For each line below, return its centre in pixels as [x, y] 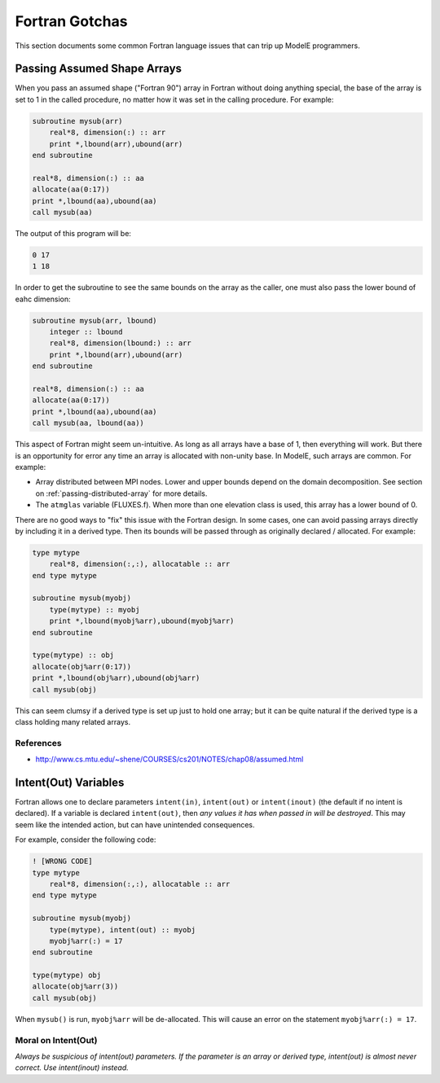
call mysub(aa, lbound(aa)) [88, 423]
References [38, 743]
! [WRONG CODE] [62, 862]
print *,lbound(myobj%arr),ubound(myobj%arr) [142, 621]
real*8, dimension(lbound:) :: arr [120, 343]
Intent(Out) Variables [70, 782]
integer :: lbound [86, 332]
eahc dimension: [43, 299]
